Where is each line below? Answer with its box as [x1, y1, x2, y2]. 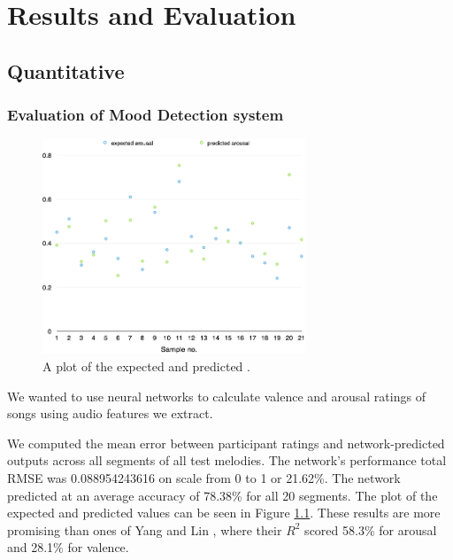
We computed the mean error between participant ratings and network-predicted [7, 433, 445, 452]
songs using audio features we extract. [7, 404, 213, 423]
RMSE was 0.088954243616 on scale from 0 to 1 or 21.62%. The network [7, 468, 401, 486]
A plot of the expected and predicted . [42, 356, 250, 375]
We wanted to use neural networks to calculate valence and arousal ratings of [7, 386, 426, 405]
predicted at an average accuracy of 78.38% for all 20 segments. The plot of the [7, 486, 438, 504]
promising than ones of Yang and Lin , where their [7, 520, 282, 539]
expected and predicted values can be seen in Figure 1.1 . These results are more [7, 503, 441, 522]
